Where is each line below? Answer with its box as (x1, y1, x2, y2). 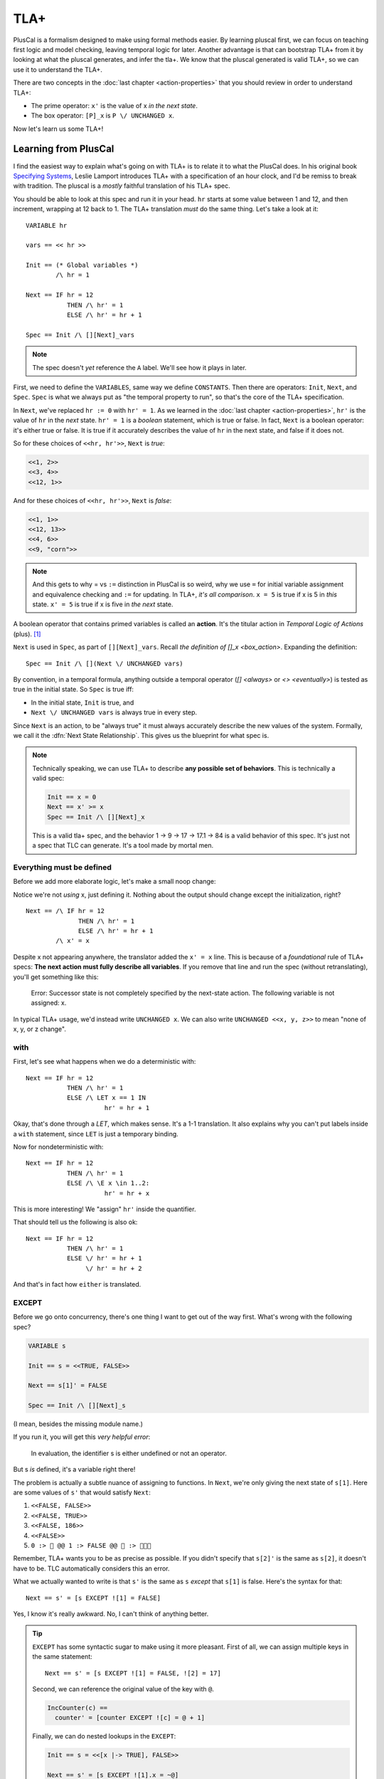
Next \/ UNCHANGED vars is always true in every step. (31, 708, 198, 717)
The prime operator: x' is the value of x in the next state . (31, 101, 198, 110)
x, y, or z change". (13, 1025, 67, 1033)
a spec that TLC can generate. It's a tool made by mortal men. (32, 841, 213, 850)
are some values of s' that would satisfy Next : (13, 1488, 151, 1497)
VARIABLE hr (26, 221, 68, 229)
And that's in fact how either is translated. (13, 1280, 142, 1289)
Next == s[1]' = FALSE (28, 1381, 107, 1390)
